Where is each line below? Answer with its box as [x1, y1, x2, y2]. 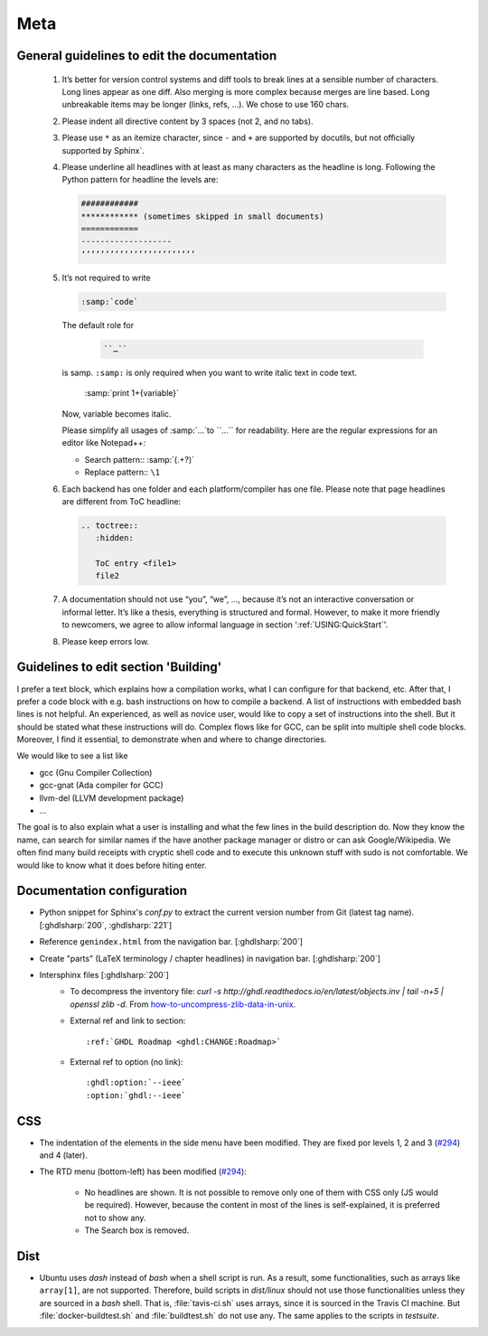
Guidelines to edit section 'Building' [16, 660, 222, 675]
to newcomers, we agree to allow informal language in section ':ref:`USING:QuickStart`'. [61, 619, 389, 630]
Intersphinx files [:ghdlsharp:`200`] [39, 970, 169, 981]
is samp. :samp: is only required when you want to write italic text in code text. [61, 367, 357, 378]
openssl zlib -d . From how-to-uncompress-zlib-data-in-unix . [70, 999, 296, 1010]
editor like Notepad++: [61, 437, 146, 448]
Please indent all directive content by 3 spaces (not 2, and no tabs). [61, 116, 314, 127]
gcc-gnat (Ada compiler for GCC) [39, 780, 164, 791]
